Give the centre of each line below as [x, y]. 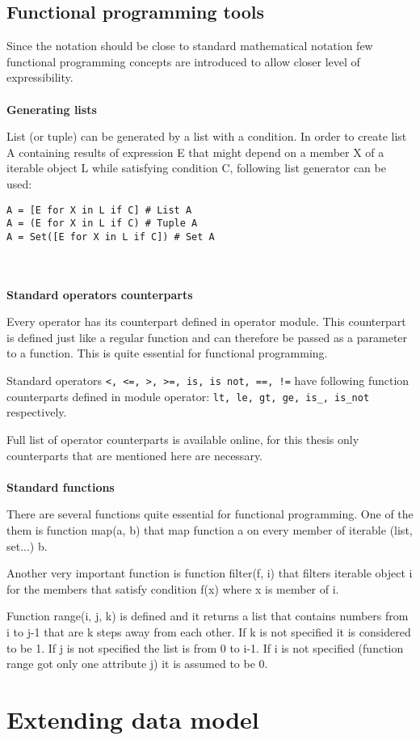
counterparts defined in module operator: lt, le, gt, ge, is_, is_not [188, 396]
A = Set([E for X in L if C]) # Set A [111, 237]
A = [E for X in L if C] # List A [99, 210]
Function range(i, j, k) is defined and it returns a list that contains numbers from [208, 616]
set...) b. [27, 545]
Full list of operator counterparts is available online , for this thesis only [183, 439]
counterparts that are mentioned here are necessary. [135, 455]
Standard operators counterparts [100, 294]
